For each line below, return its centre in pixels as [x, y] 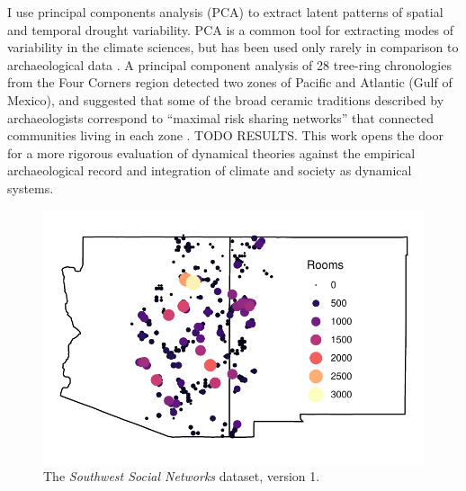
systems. [31, 187]
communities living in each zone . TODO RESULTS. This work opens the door [225, 135]
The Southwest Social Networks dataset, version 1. [182, 475]
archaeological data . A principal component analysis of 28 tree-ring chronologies [229, 64]
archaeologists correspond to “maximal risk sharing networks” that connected [220, 117]
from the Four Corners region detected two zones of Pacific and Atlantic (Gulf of [230, 82]
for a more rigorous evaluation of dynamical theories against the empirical [211, 152]
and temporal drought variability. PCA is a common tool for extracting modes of [231, 29]
